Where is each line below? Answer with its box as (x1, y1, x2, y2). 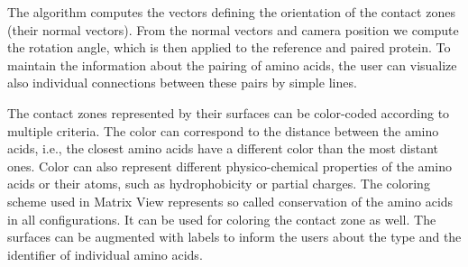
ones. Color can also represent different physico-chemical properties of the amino (7, 156, 452, 175)
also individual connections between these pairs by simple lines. (7, 73, 357, 92)
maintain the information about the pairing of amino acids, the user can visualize (7, 55, 457, 74)
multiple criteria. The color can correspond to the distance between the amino (7, 121, 439, 140)
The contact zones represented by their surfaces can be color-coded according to (7, 103, 450, 122)
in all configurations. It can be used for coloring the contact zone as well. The (7, 209, 436, 228)
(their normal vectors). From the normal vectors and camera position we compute (7, 20, 459, 39)
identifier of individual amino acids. (7, 244, 203, 263)
